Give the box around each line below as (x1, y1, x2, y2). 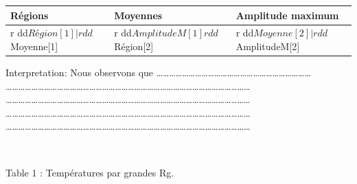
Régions (10, 8, 49, 22)
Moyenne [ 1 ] (10, 38, 58, 53)
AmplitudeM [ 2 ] (235, 38, 300, 53)
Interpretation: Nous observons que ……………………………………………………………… (5, 65, 311, 80)
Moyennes (114, 8, 163, 22)
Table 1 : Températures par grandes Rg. (5, 165, 174, 179)
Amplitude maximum (235, 8, 339, 22)
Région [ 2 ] (114, 38, 154, 53)
